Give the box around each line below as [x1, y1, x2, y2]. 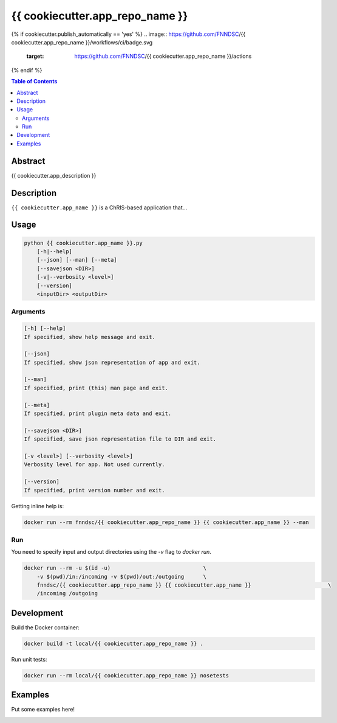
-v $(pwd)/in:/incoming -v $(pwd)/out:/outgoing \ [36, 573, 207, 580]
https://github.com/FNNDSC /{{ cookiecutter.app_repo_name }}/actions [74, 52, 252, 60]
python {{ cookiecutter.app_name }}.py [24, 239, 143, 246]
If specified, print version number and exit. [24, 487, 165, 494]
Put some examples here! [11, 706, 75, 713]
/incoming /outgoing [36, 590, 98, 597]
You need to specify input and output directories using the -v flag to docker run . [11, 548, 212, 556]
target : [26, 52, 44, 60]
